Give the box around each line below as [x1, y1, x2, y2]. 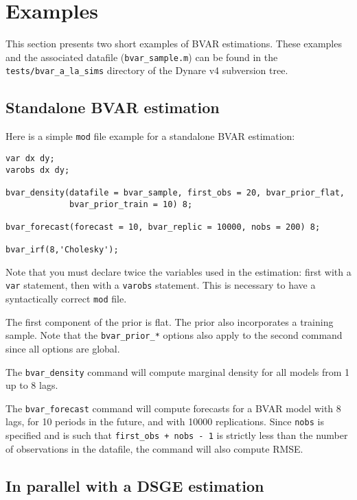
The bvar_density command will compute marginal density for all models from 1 [5, 364, 350, 379]
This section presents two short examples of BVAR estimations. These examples [5, 36, 342, 51]
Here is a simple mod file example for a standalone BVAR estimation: [5, 129, 295, 143]
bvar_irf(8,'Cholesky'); [5, 245, 119, 255]
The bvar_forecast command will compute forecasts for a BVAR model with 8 [5, 401, 341, 415]
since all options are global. [5, 341, 120, 355]
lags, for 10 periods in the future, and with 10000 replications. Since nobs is [5, 414, 324, 429]
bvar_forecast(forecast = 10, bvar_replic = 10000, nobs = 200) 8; [5, 222, 321, 232]
